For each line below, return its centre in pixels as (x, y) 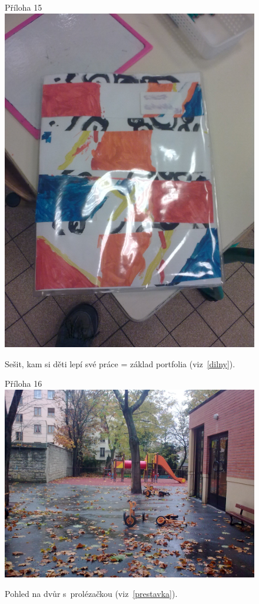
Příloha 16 (24, 383)
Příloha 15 (24, 7)
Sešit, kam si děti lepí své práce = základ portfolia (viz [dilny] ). (120, 363)
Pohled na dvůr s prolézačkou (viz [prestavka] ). (91, 594)
